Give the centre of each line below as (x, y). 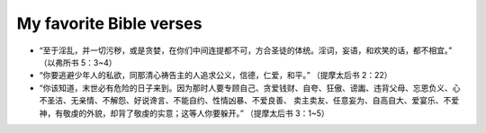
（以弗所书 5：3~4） (78, 62)
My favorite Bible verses (109, 23)
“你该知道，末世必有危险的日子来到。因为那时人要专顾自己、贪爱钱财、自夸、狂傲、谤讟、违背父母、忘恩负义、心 (250, 88)
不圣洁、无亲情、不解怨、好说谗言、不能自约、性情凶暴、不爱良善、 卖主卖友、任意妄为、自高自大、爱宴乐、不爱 (249, 101)
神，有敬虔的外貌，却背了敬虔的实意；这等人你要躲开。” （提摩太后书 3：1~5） (184, 113)
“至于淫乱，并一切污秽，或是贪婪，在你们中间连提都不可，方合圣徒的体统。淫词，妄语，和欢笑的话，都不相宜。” (246, 50)
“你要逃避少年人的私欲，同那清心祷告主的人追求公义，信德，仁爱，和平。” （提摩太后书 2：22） (216, 75)
